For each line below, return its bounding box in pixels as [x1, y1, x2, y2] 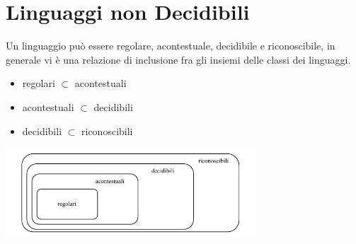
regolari [22, 76, 55, 91]
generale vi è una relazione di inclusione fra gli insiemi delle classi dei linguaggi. [6, 52, 351, 66]
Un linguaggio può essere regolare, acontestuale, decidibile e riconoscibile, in [6, 38, 335, 53]
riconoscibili [81, 123, 133, 138]
